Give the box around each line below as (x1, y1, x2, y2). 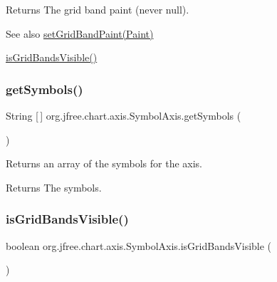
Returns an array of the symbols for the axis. (6, 156, 202, 171)
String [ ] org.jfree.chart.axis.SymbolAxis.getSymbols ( (6, 108, 241, 122)
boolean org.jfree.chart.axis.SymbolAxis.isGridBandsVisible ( (6, 238, 272, 253)
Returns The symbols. (6, 179, 102, 194)
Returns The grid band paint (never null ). (6, 2, 189, 16)
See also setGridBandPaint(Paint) (6, 26, 154, 41)
